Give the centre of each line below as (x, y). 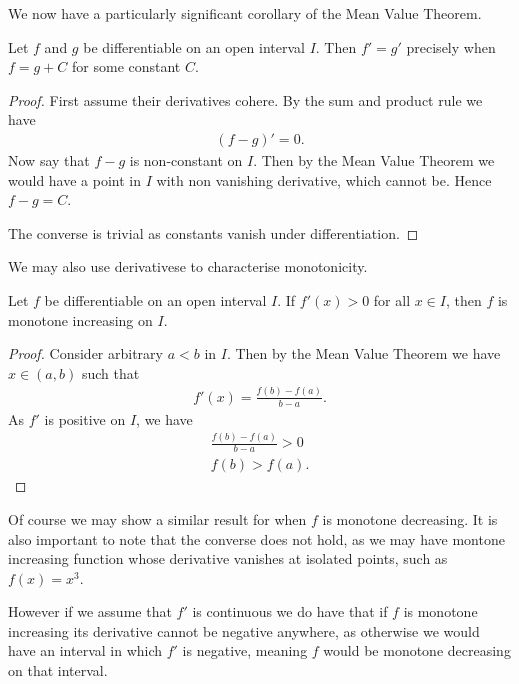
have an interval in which (85, 650)
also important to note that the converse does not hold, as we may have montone (256, 538)
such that (110, 372)
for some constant (126, 66)
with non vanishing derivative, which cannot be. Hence (324, 179)
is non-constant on (186, 160)
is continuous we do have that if (290, 611)
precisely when (451, 46)
